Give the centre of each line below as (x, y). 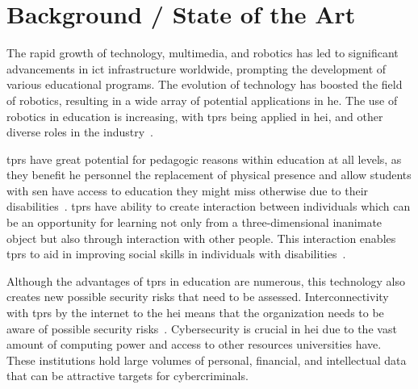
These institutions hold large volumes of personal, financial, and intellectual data (207, 360)
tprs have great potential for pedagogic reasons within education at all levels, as (204, 159)
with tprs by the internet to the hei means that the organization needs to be (195, 313)
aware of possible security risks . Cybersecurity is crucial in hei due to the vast (202, 328)
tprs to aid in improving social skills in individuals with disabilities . (176, 254)
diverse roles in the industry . (80, 132)
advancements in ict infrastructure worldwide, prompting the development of (196, 68)
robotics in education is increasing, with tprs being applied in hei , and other (195, 116)
